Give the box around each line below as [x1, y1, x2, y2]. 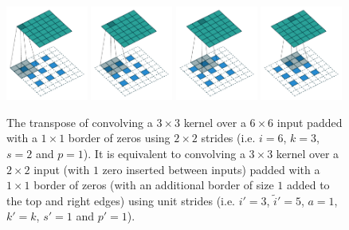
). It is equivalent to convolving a [83, 145, 245, 162]
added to [286, 176, 330, 193]
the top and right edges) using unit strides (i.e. [6, 192, 236, 208]
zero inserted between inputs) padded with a [102, 161, 320, 177]
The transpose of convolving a [6, 113, 153, 130]
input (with [33, 161, 90, 177]
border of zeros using [68, 129, 171, 146]
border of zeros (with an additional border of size [33, 176, 274, 193]
